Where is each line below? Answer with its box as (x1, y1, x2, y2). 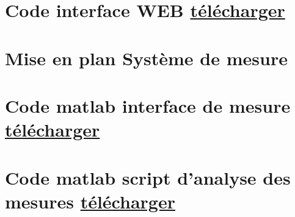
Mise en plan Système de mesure (5, 45, 288, 70)
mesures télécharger (5, 188, 175, 213)
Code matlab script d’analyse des (5, 165, 291, 190)
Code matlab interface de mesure (5, 93, 291, 118)
